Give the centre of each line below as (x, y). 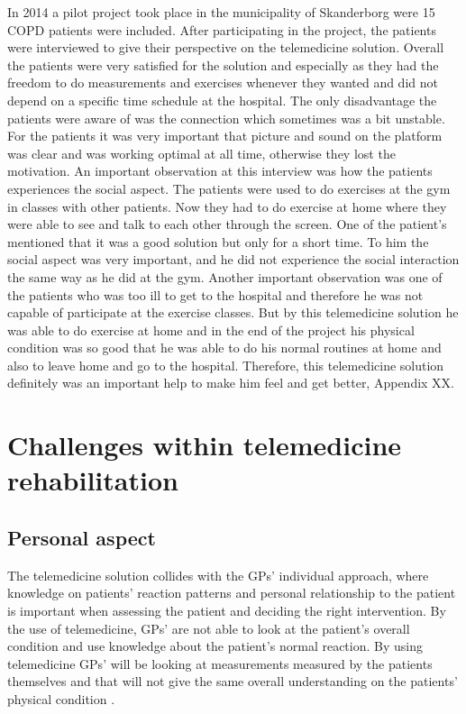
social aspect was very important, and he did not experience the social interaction (233, 259)
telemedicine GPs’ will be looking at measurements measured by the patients (220, 663)
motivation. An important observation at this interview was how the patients (220, 171)
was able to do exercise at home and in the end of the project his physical (211, 330)
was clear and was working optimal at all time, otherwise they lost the (201, 153)
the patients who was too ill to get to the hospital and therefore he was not (215, 294)
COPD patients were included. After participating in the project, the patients (222, 29)
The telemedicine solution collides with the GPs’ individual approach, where (218, 575)
